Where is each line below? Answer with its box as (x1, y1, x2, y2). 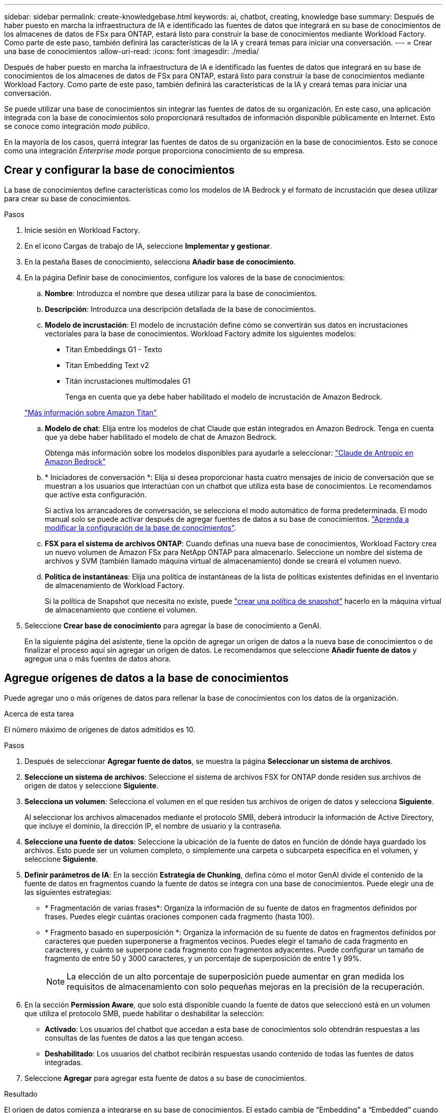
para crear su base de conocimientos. (4, 194, 131, 203)
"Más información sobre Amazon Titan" (24, 408, 157, 417)
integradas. (45, 1057, 82, 1067)
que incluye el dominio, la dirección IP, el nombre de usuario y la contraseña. (24, 821, 282, 830)
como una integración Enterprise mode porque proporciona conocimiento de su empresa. (4, 146, 304, 155)
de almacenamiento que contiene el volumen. (45, 605, 198, 614)
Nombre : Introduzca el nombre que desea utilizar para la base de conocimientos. (45, 288, 317, 298)
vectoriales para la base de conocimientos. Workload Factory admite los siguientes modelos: (45, 329, 356, 338)
